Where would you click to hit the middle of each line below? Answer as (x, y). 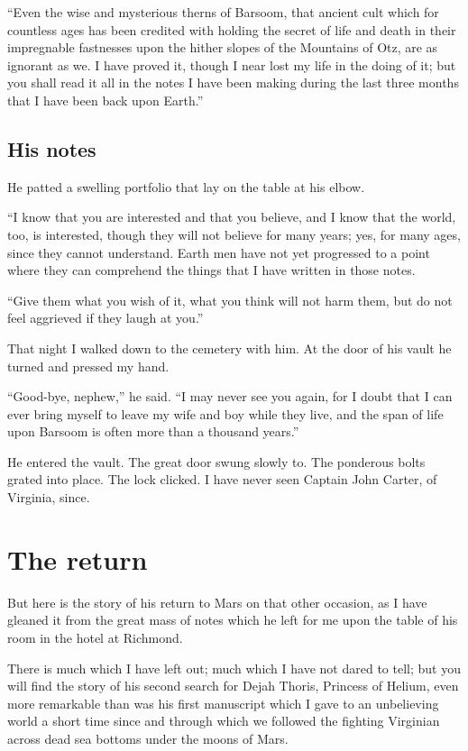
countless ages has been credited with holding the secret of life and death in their (232, 29)
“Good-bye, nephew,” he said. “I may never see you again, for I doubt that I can (230, 396)
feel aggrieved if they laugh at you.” (106, 318)
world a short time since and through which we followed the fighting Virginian (224, 721)
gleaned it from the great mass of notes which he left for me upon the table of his (233, 620)
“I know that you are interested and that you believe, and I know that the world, (232, 217)
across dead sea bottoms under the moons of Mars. (148, 738)
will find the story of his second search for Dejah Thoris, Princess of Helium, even (233, 686)
